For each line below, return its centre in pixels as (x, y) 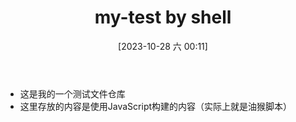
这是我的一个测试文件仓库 (72, 93)
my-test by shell (163, 17)
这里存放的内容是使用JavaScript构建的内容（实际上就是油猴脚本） (156, 106)
